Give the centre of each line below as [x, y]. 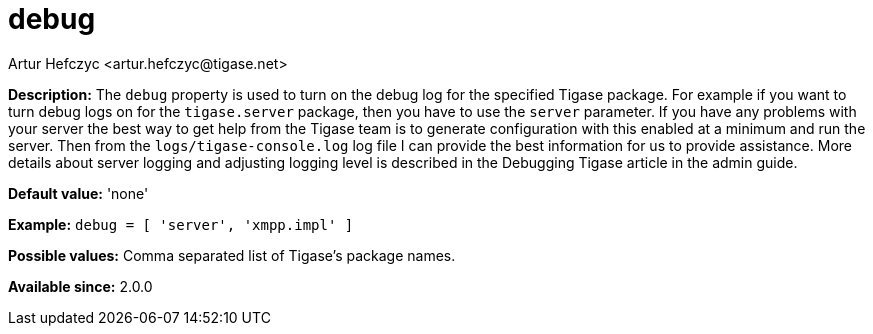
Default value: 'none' [78, 193]
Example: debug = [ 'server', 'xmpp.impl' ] [181, 224]
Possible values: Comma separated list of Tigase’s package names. [232, 255]
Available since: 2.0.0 [80, 286]
